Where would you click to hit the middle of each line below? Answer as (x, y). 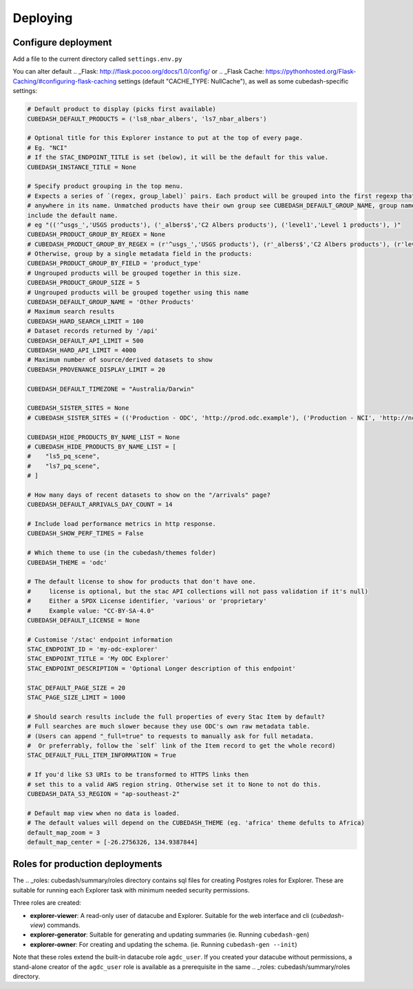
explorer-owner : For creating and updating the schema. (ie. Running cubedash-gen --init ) (163, 944)
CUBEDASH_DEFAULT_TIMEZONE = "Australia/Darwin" (111, 389)
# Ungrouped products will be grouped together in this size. (134, 273)
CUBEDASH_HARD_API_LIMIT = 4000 (82, 350)
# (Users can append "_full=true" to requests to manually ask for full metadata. (171, 736)
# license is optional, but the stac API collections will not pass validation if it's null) (198, 591)
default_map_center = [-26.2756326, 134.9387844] (113, 842)
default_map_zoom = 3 (64, 833)
